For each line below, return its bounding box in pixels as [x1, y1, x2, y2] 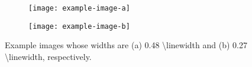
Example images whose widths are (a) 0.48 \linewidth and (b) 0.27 [5, 39, 247, 51]
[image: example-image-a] [28, 4, 130, 12]
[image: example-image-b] [28, 22, 130, 31]
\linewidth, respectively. [5, 50, 92, 62]
